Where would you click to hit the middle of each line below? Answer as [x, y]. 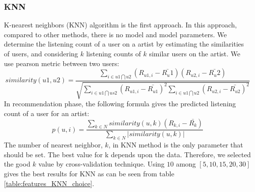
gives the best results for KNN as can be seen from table [89, 173]
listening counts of [113, 53]
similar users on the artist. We [195, 53]
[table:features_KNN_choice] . [49, 183]
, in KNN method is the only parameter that [176, 145]
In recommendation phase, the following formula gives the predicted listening [120, 104]
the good [17, 164]
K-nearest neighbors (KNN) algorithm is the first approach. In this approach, [120, 25]
